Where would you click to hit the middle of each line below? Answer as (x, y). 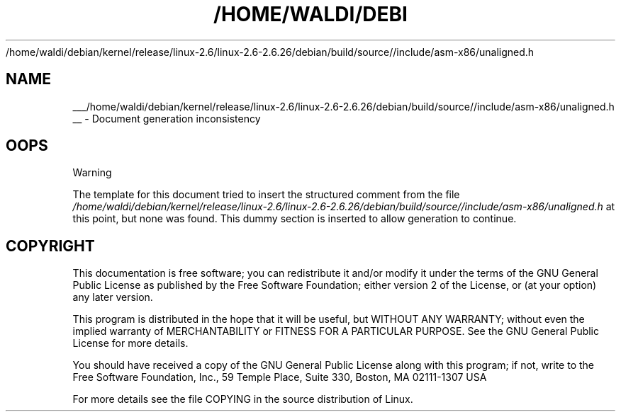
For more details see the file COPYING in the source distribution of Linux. (243, 399)
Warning (92, 173)
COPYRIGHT (50, 246)
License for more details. (130, 343)
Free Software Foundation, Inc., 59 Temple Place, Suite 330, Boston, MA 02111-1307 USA (280, 377)
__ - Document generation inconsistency (167, 118)
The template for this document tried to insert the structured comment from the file (266, 195)
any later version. (113, 297)
